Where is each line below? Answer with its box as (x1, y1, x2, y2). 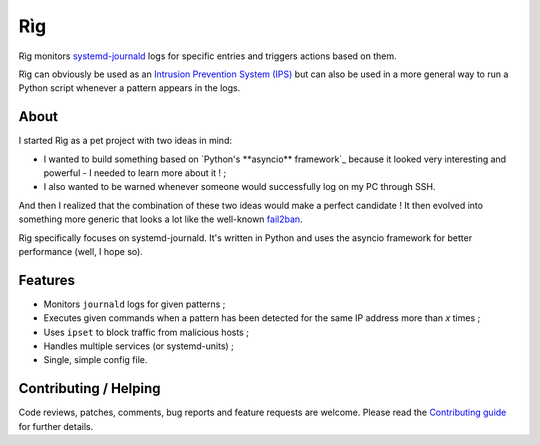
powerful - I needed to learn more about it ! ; (43, 167, 227, 179)
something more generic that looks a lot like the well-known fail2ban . (18, 213, 304, 225)
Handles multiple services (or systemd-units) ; (43, 340, 235, 352)
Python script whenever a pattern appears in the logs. (18, 82, 241, 94)
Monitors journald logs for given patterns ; (43, 298, 226, 310)
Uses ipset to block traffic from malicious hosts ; (43, 326, 250, 338)
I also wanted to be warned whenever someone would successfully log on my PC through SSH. (43, 181, 436, 193)
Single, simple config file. (43, 354, 148, 366)
